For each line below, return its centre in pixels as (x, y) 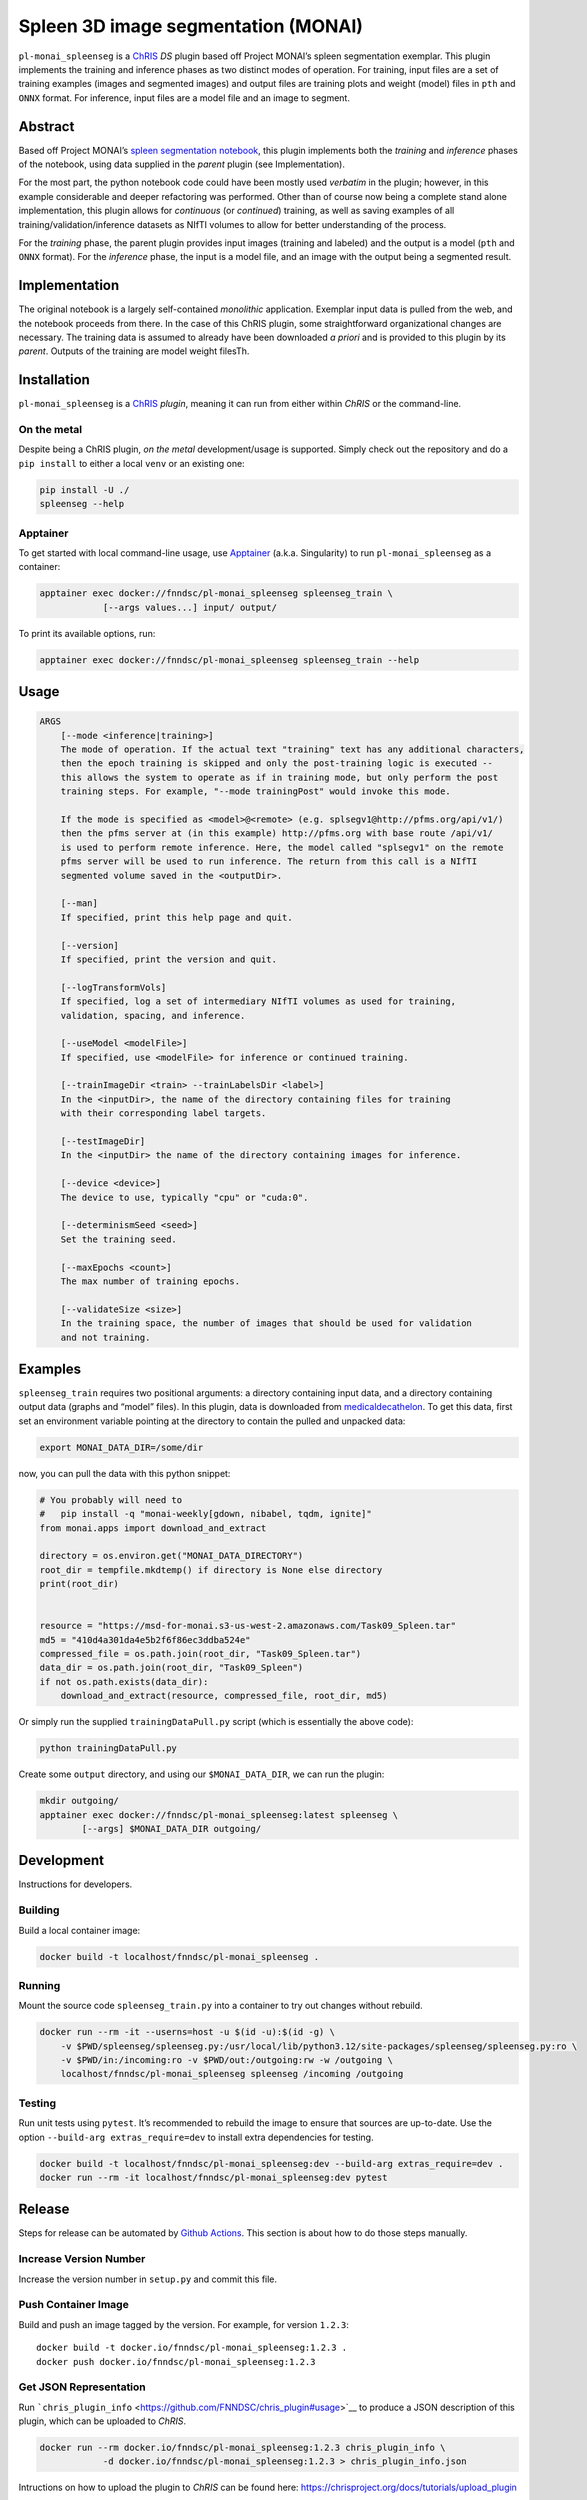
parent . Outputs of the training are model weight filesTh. (134, 351)
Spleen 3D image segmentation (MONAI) (191, 26)
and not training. (105, 1337)
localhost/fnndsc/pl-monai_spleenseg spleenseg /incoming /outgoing (232, 2074)
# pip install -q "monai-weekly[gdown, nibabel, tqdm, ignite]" (205, 1514)
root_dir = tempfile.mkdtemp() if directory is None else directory (211, 1569)
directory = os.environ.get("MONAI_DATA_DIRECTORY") (171, 1556)
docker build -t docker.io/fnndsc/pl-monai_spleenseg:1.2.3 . (192, 2348)
